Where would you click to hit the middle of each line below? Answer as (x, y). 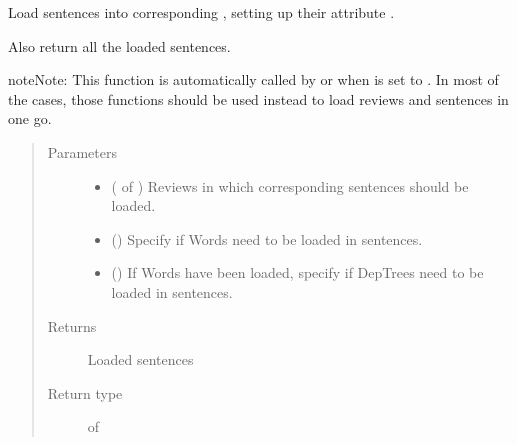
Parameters (82, 151)
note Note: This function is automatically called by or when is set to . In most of (253, 79)
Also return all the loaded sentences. (119, 45)
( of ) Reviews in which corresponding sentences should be (290, 185)
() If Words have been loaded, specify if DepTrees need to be (297, 272)
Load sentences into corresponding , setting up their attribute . (201, 12)
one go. (30, 118)
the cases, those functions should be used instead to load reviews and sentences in (258, 98)
